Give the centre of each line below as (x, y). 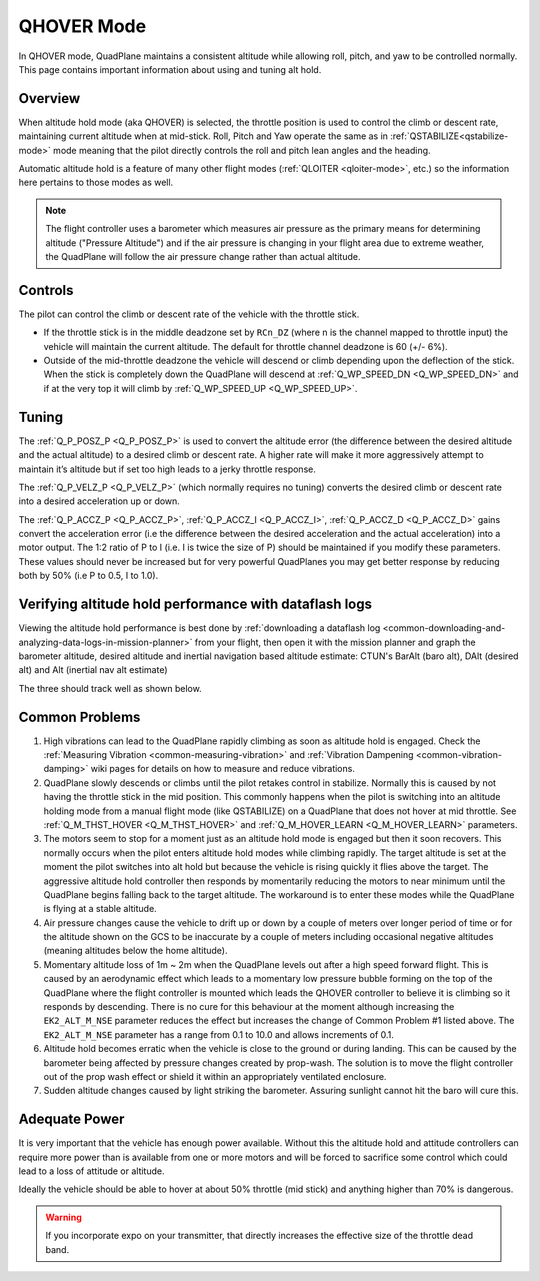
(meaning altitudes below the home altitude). (135, 951)
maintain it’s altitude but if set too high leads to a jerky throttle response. (167, 469)
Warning (63, 1217)
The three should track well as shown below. (110, 688)
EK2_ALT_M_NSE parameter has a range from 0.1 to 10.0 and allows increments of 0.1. (219, 1034)
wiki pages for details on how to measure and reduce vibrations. (222, 769)
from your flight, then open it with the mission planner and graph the (335, 642)
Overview (49, 98)
